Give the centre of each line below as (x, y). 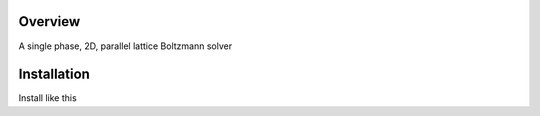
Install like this (47, 98)
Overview (49, 21)
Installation (54, 74)
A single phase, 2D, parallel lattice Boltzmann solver (125, 46)
